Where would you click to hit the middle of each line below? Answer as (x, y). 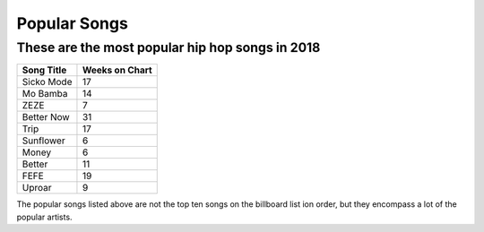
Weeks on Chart (117, 70)
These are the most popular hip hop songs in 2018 (169, 47)
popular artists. (44, 217)
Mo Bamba (45, 94)
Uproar (37, 188)
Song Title (44, 70)
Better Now (46, 117)
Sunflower (44, 141)
